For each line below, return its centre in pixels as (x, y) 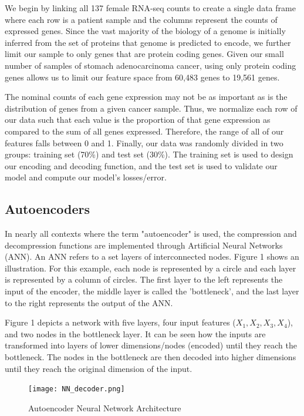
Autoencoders (48, 209)
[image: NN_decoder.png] (77, 389)
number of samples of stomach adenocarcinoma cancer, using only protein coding (151, 65)
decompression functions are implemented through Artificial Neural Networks (144, 245)
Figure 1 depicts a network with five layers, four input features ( (120, 322)
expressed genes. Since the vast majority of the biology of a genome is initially (145, 31)
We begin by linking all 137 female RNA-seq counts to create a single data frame (150, 8)
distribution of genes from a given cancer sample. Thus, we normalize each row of (151, 108)
